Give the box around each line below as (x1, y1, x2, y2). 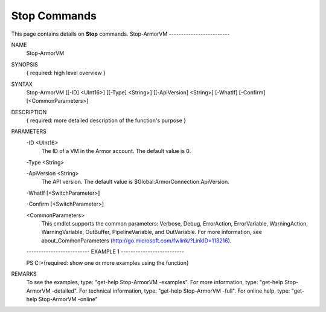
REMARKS (11, 270, 37, 278)
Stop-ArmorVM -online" (38, 296, 98, 303)
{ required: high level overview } (26, 70, 106, 77)
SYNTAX (11, 80, 33, 88)
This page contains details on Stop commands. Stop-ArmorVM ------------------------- (11, 30, 230, 37)
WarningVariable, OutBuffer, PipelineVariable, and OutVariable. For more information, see (41, 229, 263, 236)
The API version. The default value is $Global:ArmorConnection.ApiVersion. (41, 178, 229, 186)
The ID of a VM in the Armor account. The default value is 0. (41, 148, 191, 155)
